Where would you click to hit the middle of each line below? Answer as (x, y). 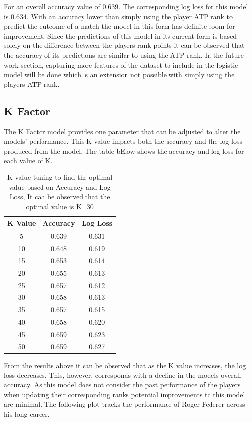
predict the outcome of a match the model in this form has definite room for (120, 26)
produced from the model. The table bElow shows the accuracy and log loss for (124, 150)
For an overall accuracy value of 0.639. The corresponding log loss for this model (126, 6)
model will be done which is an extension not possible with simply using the (119, 74)
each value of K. (28, 160)
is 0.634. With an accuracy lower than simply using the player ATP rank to (118, 16)
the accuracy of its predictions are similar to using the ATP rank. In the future (124, 55)
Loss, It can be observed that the (60, 196)
